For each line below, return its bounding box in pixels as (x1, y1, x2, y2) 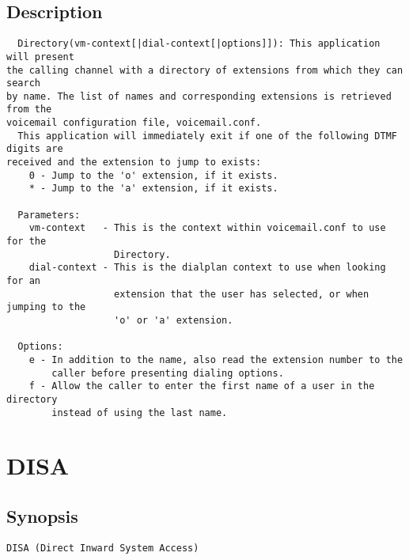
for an (6, 275, 40, 287)
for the (6, 236, 47, 248)
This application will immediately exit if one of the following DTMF (17, 130, 397, 142)
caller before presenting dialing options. (51, 367, 284, 379)
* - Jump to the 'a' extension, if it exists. (28, 183, 278, 195)
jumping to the (6, 301, 86, 313)
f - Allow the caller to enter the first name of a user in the (28, 380, 375, 392)
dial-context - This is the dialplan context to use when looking (28, 262, 386, 274)
